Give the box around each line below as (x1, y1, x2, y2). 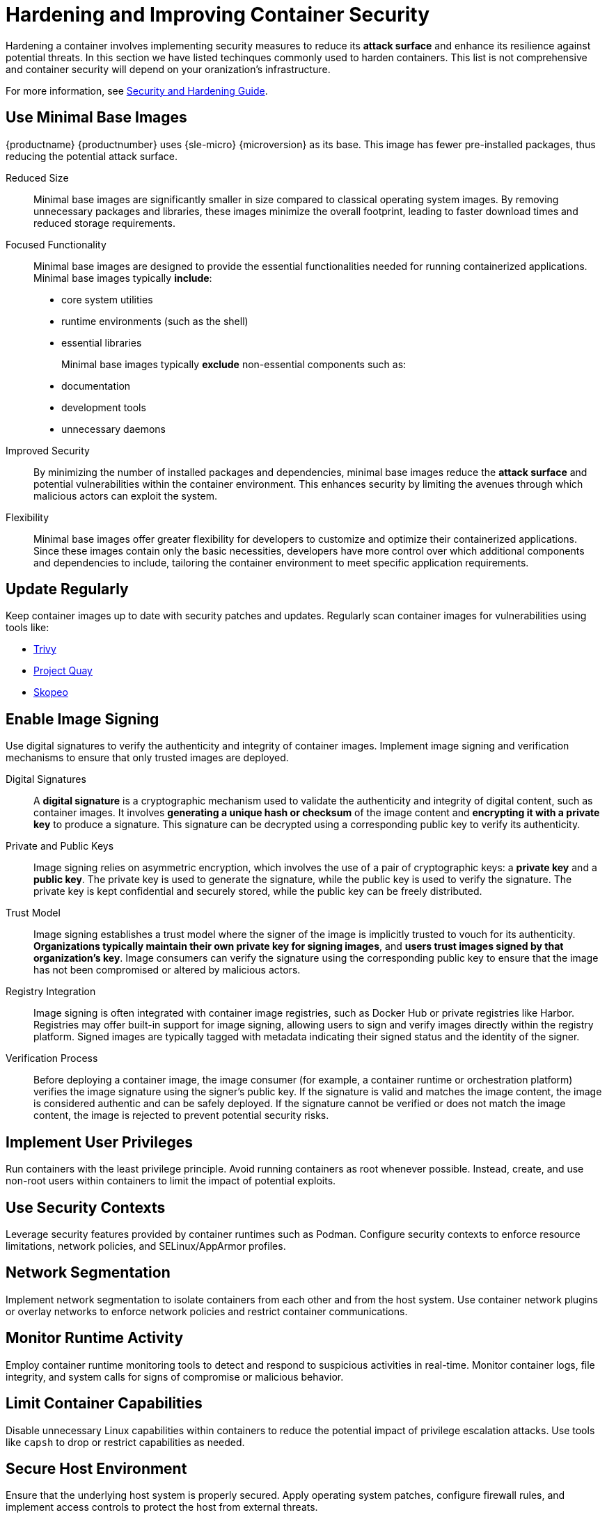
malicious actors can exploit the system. (33, 489, 218, 502)
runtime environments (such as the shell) (61, 315, 249, 327)
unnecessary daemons (61, 422, 166, 435)
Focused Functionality (6, 238, 107, 251)
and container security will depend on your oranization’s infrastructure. (6, 63, 331, 75)
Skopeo (33, 686, 68, 699)
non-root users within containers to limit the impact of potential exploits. (6, 1175, 336, 1187)
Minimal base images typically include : (33, 271, 212, 284)
